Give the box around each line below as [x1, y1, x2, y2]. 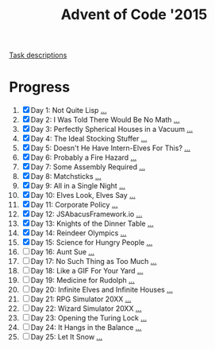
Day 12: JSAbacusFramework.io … [30, 209, 143, 219]
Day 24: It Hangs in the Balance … [30, 323, 142, 332]
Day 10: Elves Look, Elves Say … [30, 191, 136, 200]
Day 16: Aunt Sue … [30, 247, 94, 257]
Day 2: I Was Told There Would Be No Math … [30, 115, 180, 125]
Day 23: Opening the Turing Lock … [30, 313, 148, 323]
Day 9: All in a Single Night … [30, 181, 125, 191]
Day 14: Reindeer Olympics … [30, 228, 127, 238]
